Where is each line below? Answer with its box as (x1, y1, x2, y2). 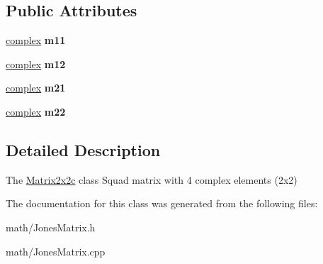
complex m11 (6, 33, 66, 48)
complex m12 (6, 56, 66, 71)
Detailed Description (6, 138, 161, 160)
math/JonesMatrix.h (6, 219, 96, 234)
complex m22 (6, 104, 66, 119)
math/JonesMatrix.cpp (6, 243, 106, 258)
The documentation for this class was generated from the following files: (6, 196, 318, 211)
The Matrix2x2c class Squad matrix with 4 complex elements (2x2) (6, 172, 297, 187)
